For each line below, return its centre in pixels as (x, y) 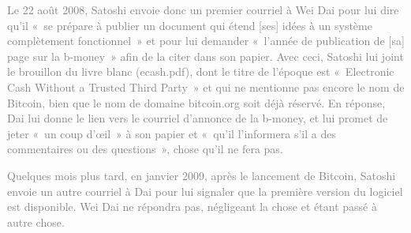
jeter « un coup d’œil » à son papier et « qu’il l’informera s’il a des (172, 133)
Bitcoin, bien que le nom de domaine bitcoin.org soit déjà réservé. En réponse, (196, 102)
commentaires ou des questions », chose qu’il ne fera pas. (145, 149)
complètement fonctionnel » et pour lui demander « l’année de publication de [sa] (206, 41)
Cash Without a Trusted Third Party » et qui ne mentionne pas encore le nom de (206, 86)
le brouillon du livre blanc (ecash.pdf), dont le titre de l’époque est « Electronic (201, 71)
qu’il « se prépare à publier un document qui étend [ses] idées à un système (190, 25)
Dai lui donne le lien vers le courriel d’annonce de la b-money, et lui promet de (198, 118)
